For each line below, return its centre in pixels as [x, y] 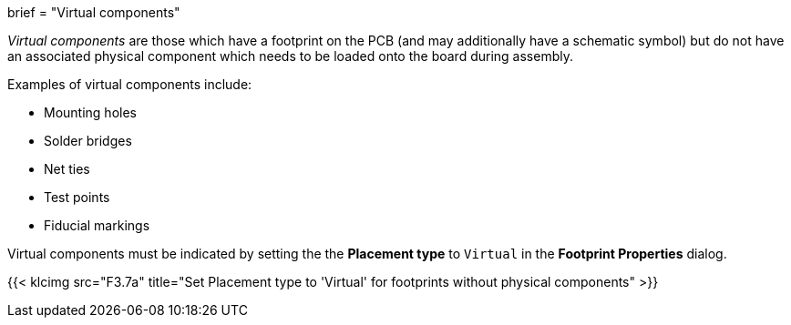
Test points [77, 197]
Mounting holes [90, 112]
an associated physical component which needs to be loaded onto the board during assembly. [290, 56]
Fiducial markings [97, 225]
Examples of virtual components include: [130, 84]
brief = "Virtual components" [94, 12]
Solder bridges [88, 141]
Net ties [67, 169]
